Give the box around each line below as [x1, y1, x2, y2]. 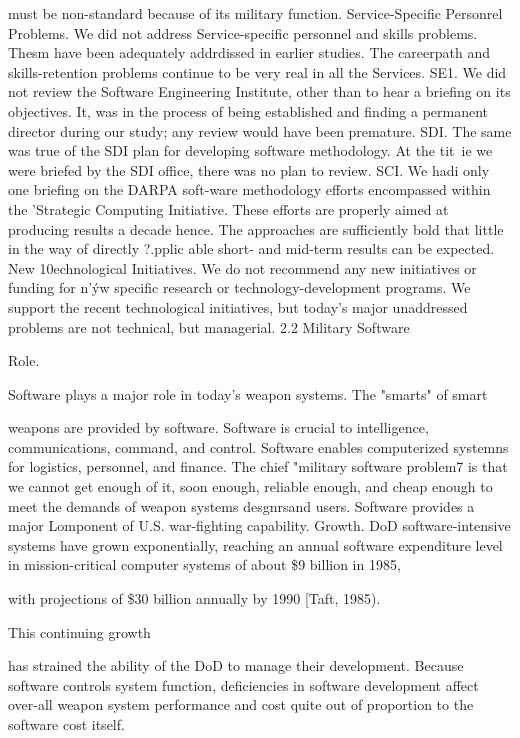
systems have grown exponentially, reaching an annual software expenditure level [8, 534, 503, 555]
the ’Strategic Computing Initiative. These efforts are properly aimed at [8, 198, 449, 219]
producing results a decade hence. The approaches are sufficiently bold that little [8, 218, 504, 239]
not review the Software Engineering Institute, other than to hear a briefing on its [8, 81, 511, 102]
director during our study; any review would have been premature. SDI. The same [8, 120, 512, 141]
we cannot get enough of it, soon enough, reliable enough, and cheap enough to [8, 476, 493, 497]
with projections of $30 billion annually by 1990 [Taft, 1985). [8, 588, 381, 609]
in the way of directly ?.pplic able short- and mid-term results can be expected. [8, 238, 495, 259]
